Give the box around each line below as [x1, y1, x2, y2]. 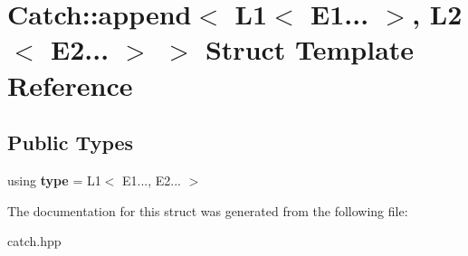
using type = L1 [7, 170, 101, 189]
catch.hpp [7, 232, 62, 251]
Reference [7, 66, 133, 103]
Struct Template [205, 31, 415, 68]
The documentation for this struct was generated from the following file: [7, 201, 408, 220]
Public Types [7, 128, 134, 156]
